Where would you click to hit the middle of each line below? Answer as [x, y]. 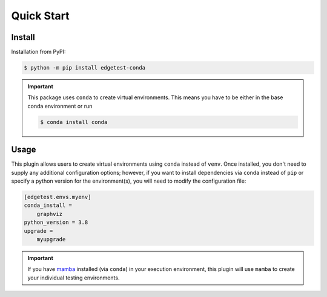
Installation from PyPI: [38, 52]
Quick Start [40, 16]
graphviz [50, 214]
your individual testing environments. [74, 278]
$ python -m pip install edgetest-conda [84, 68]
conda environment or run [60, 106]
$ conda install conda [74, 122]
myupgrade [51, 240]
